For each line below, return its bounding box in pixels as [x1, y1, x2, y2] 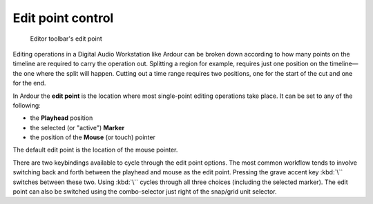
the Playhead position [30, 114, 93, 122]
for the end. [12, 79, 46, 88]
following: [12, 101, 41, 110]
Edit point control [12, 10, 114, 25]
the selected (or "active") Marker [30, 123, 125, 132]
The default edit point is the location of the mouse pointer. [12, 145, 178, 154]
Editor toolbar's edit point [30, 34, 103, 43]
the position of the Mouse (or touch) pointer [30, 133, 155, 141]
